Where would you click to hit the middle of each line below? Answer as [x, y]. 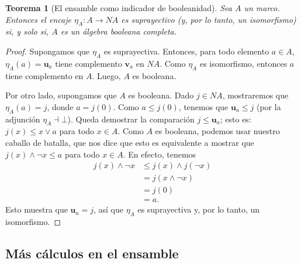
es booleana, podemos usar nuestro [217, 131]
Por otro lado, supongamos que [61, 95]
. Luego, [106, 75]
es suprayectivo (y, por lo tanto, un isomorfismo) [209, 19]
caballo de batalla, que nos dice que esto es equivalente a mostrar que [130, 142]
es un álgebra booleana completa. [119, 31]
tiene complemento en [44, 75]
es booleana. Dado [161, 95]
